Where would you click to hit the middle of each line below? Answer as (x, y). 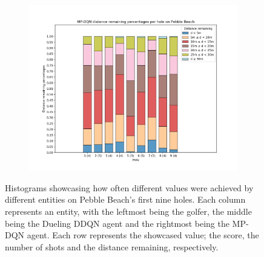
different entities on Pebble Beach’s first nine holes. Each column (125, 199)
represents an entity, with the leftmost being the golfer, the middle (128, 211)
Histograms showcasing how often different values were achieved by (129, 187)
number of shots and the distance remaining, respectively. (112, 246)
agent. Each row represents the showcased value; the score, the (143, 235)
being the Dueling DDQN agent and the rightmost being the (117, 223)
